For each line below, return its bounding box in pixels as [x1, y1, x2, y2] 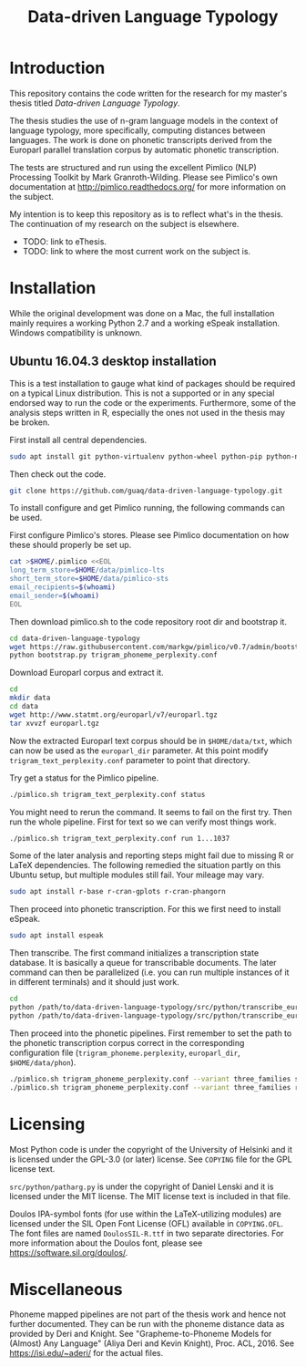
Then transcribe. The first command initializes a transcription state [9, 948, 260, 958]
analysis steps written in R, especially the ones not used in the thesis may [9, 407, 285, 418]
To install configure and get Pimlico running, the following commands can [9, 502, 285, 513]
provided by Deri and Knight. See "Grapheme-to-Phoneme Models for [9, 1329, 272, 1340]
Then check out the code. [9, 468, 107, 480]
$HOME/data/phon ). [9, 1056, 76, 1068]
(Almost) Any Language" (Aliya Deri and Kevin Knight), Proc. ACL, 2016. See [9, 1338, 294, 1349]
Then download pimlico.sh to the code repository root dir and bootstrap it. [9, 616, 287, 627]
